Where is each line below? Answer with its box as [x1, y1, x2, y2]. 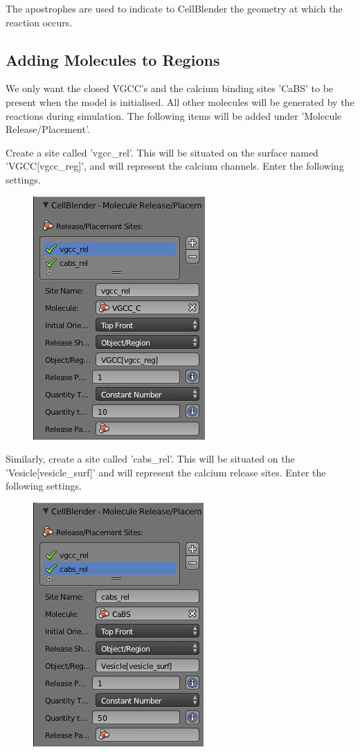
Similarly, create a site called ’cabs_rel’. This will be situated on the [6, 451, 295, 466]
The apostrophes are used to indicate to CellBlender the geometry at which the [6, 1, 343, 15]
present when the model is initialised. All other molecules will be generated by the [6, 94, 354, 109]
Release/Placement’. [6, 122, 90, 136]
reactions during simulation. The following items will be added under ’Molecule [6, 108, 342, 123]
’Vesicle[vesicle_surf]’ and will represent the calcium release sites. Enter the [6, 465, 326, 479]
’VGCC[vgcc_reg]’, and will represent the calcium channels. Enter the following [6, 159, 344, 173]
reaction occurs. [6, 15, 73, 29]
